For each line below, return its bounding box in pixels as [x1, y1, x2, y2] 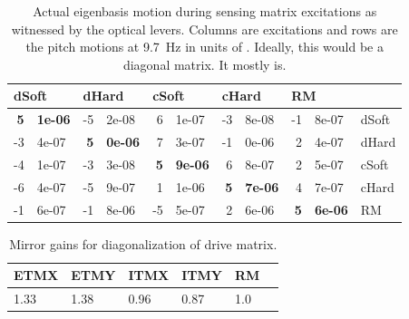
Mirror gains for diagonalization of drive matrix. [9, 234, 278, 253]
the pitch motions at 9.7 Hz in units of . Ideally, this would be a [25, 37, 384, 56]
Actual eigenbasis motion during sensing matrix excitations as [33, 2, 377, 20]
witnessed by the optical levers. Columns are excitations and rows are [11, 19, 398, 38]
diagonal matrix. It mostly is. [122, 54, 287, 73]
